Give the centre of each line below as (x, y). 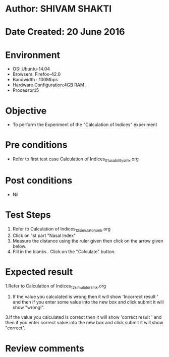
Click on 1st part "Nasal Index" (44, 235)
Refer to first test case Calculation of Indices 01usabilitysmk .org (75, 159)
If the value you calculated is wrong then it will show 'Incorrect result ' (85, 297)
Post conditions (39, 181)
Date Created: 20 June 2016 (65, 32)
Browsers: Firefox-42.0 (37, 74)
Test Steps (28, 215)
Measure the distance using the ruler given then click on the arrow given (88, 241)
